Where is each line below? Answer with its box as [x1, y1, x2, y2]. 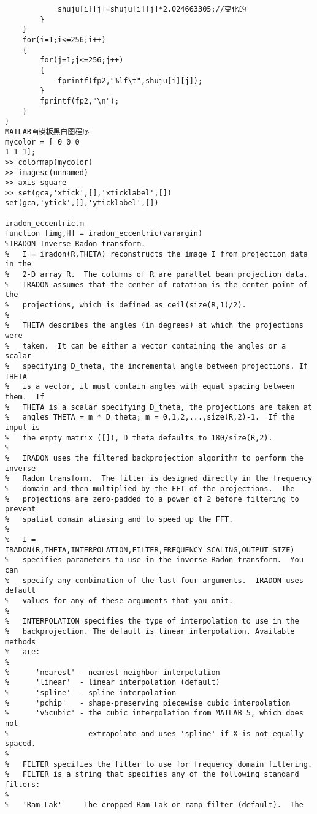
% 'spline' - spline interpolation [5, 688, 177, 697]
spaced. [5, 739, 36, 748]
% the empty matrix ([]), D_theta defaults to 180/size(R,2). [5, 433, 273, 442]
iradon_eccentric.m [5, 219, 84, 228]
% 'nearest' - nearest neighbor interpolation [5, 668, 220, 677]
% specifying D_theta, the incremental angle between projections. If [5, 361, 308, 371]
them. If [5, 392, 45, 401]
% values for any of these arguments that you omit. [5, 597, 234, 606]
